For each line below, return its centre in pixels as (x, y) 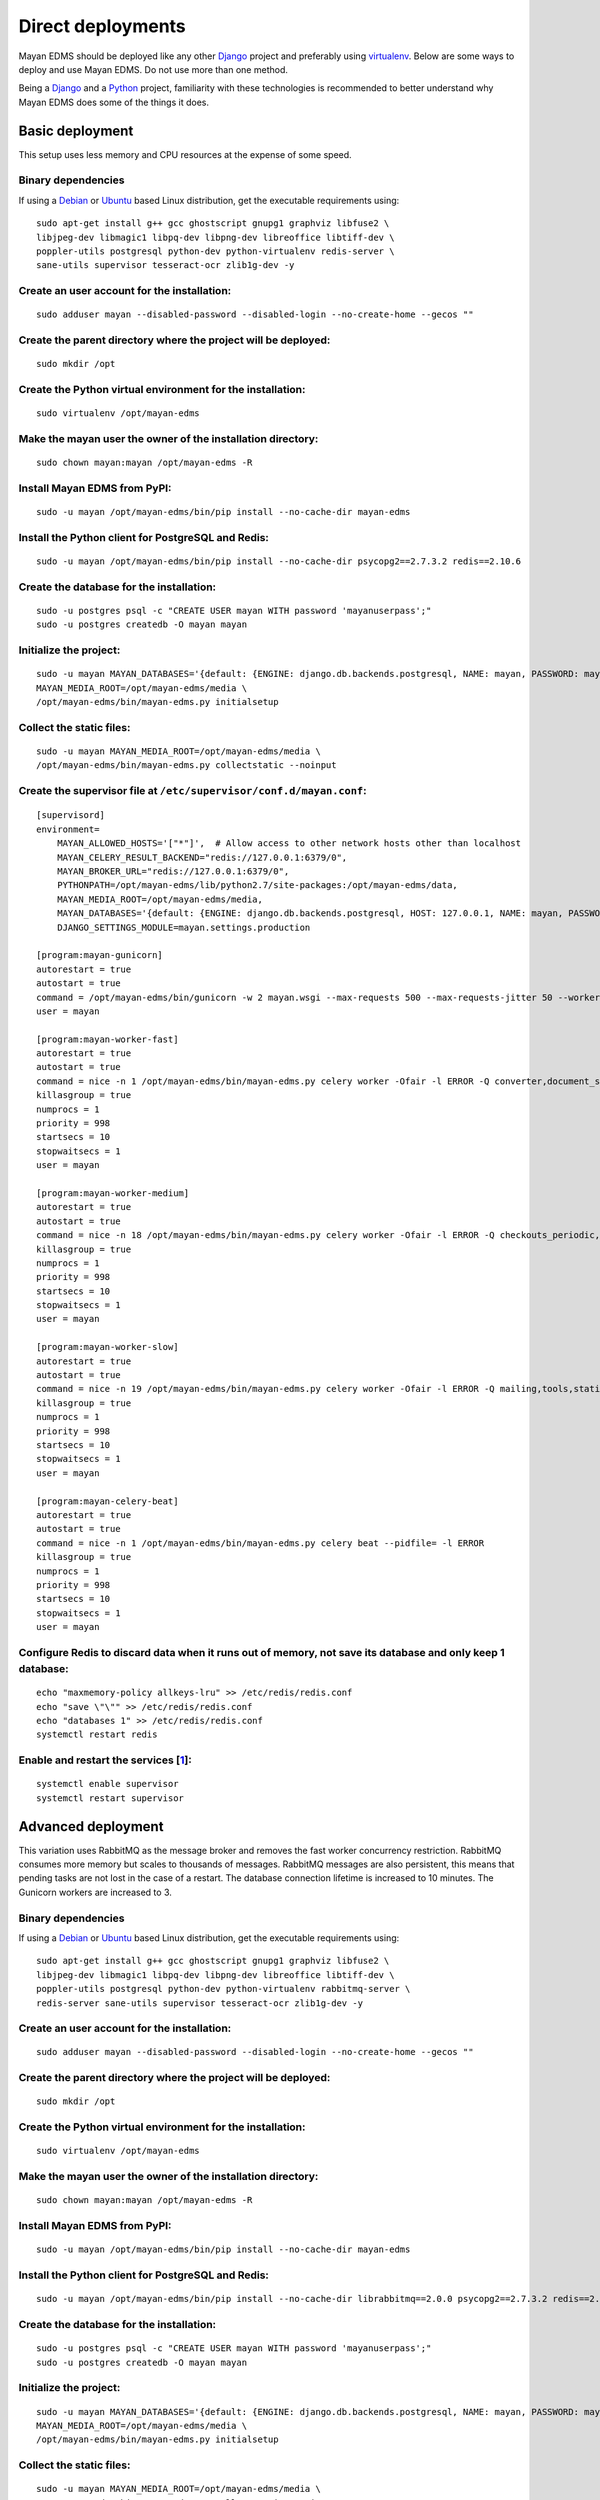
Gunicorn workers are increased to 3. (95, 1892)
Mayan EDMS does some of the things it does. (114, 102)
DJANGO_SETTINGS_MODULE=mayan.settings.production (183, 927)
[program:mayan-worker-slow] (107, 1347)
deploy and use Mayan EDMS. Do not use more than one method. (153, 69)
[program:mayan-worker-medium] (113, 1193)
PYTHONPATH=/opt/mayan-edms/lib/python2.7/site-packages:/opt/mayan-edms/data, (257, 885)
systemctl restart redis (97, 1734)
